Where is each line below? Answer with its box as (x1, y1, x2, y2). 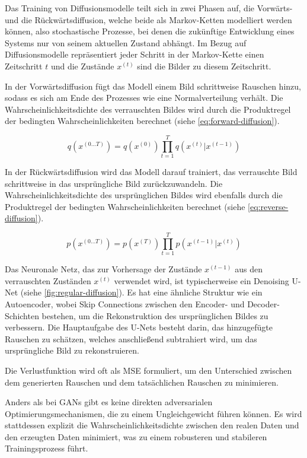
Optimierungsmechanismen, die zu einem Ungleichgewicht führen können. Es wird (5, 407, 302, 419)
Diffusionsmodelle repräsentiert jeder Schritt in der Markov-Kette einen (5, 48, 264, 61)
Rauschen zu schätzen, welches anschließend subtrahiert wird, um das (5, 332, 257, 345)
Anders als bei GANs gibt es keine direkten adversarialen (5, 396, 213, 408)
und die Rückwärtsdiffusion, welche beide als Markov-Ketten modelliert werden (5, 13, 292, 26)
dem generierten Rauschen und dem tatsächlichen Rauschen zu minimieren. (5, 376, 279, 388)
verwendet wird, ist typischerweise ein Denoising (114, 274, 289, 287)
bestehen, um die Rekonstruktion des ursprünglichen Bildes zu (41, 309, 268, 322)
